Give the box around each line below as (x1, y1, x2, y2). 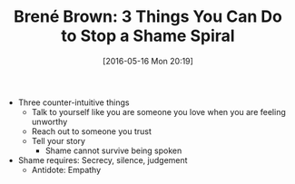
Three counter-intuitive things (17, 97, 130, 108)
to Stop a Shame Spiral (61, 25, 235, 46)
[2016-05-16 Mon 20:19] (103, 55, 193, 66)
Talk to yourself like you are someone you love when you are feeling (31, 106, 286, 117)
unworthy (31, 116, 68, 127)
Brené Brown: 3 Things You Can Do (13, 6, 283, 27)
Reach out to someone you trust (31, 125, 152, 137)
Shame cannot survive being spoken (44, 145, 182, 156)
